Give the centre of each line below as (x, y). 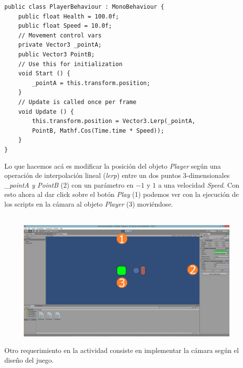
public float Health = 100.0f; (69, 16)
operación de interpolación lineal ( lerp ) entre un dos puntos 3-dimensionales (117, 175)
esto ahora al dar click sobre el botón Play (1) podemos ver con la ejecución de (122, 194)
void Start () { (44, 74)
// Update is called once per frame (77, 102)
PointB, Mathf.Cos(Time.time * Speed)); (98, 131)
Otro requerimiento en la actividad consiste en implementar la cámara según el (122, 350)
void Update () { (46, 112)
